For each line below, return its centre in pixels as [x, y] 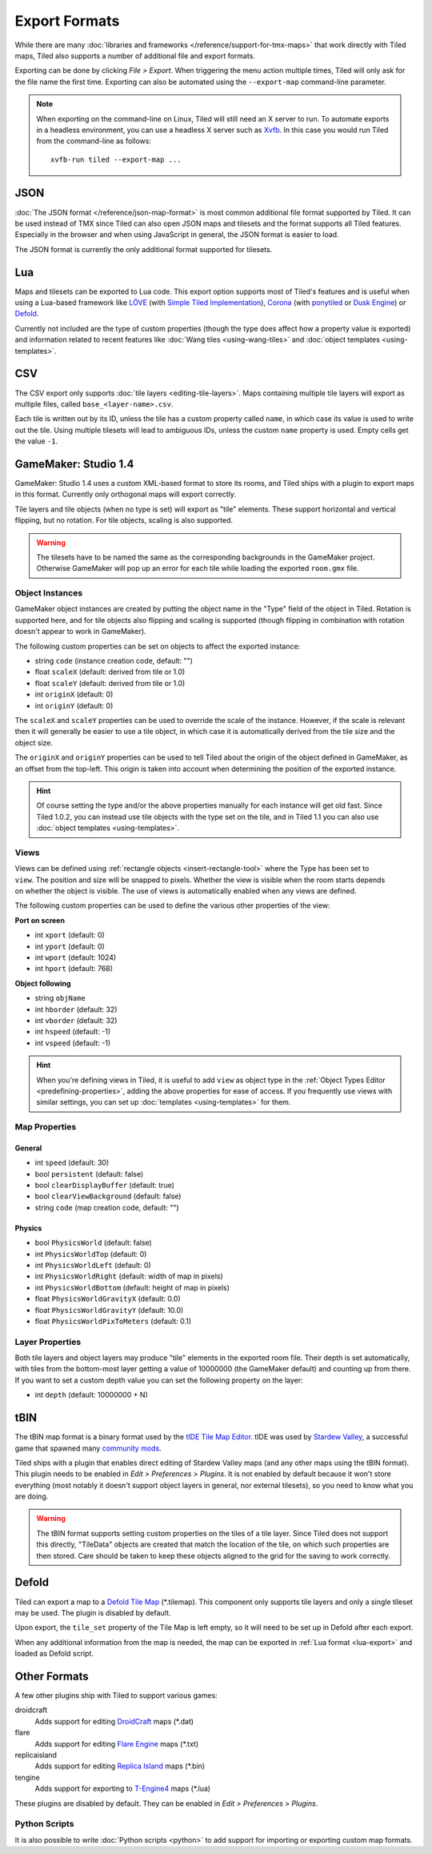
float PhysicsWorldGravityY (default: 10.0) [109, 1310]
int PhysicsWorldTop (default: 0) [91, 1254]
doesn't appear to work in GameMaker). [81, 632]
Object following [43, 983]
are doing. [32, 1496]
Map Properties [46, 1127]
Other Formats [52, 1676]
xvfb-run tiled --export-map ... [116, 159]
